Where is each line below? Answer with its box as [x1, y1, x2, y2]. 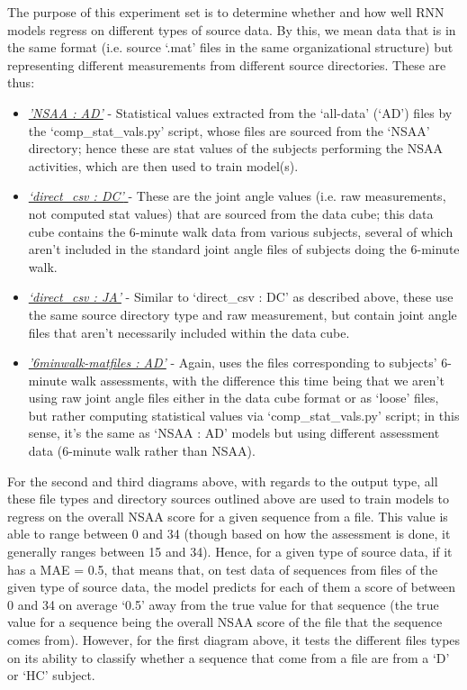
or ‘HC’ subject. [7, 666, 95, 685]
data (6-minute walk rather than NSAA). [28, 441, 256, 460]
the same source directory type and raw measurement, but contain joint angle [28, 304, 457, 323]
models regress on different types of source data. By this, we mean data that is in [7, 20, 456, 39]
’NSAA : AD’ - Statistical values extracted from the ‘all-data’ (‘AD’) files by [28, 103, 453, 122]
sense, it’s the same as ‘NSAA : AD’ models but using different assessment [28, 423, 440, 442]
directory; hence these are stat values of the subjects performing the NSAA [28, 139, 444, 158]
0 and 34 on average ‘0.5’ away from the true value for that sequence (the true [7, 595, 439, 613]
